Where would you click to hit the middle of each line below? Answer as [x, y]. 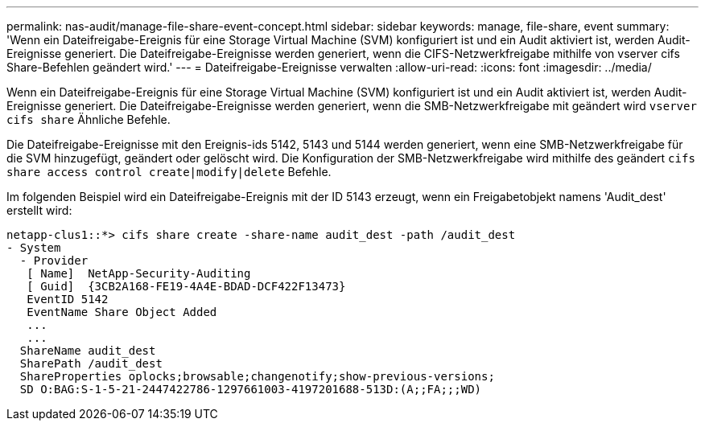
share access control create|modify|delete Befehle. [169, 172]
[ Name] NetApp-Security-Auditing [139, 273]
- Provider [54, 261]
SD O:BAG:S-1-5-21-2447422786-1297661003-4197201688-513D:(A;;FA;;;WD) [251, 389]
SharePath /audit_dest [91, 363]
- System [34, 248]
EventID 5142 [68, 299]
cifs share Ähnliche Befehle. [89, 119]
